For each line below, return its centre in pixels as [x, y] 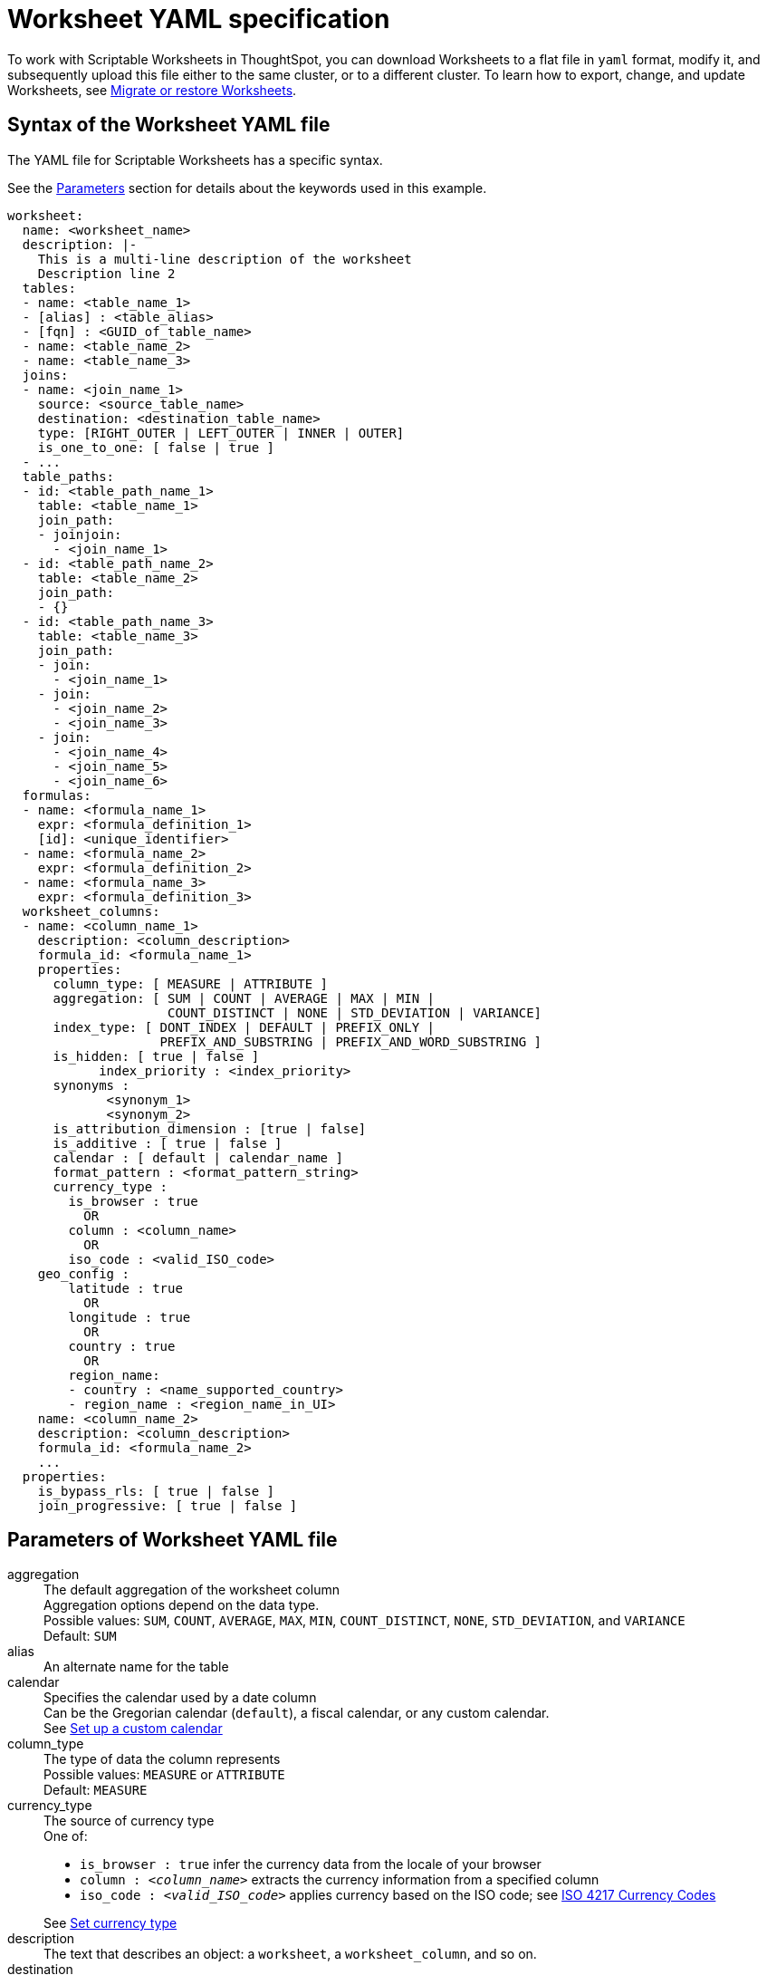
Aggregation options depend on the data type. [182, 1605]
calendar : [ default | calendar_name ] [198, 1157]
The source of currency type [129, 1821]
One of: [66, 1836]
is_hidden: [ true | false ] [156, 1056]
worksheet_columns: [91, 911]
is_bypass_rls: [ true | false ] [156, 1491]
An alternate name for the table [136, 1667]
